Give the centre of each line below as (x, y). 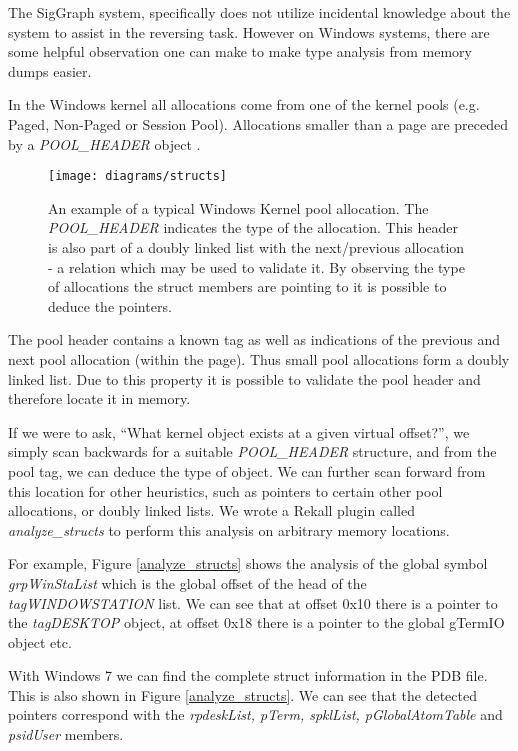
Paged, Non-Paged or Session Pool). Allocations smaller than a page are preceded (258, 123)
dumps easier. (50, 70)
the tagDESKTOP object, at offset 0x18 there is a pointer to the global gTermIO (256, 622)
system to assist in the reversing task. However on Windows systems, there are (249, 31)
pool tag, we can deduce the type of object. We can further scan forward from (247, 470)
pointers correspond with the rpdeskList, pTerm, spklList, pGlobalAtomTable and (255, 714)
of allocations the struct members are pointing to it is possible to (247, 286)
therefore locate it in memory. (99, 398)
